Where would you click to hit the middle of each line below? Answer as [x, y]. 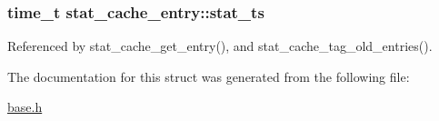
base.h [25, 107]
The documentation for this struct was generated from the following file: [209, 76]
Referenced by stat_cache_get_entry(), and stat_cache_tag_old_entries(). [220, 46]
